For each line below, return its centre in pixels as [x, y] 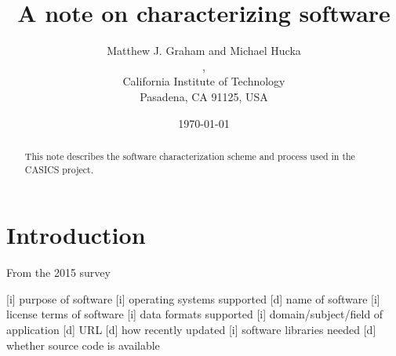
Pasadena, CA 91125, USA [204, 96]
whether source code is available [83, 345]
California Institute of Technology [204, 81]
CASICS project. [59, 169]
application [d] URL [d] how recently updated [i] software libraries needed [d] [191, 329]
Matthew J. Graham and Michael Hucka [204, 51]
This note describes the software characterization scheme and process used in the [190, 156]
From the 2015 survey [58, 272]
